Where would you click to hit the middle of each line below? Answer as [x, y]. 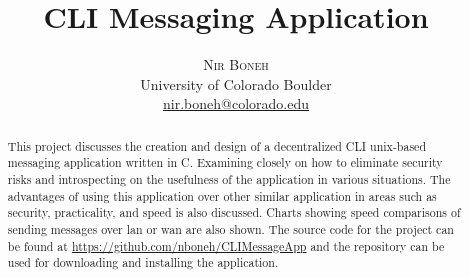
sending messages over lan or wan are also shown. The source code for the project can [230, 228]
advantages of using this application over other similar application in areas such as [222, 195]
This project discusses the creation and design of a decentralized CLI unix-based [216, 145]
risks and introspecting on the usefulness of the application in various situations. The [229, 179]
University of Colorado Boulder [236, 83]
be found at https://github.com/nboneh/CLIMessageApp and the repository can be [226, 245]
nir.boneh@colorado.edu [236, 103]
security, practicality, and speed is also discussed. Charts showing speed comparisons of [234, 212]
